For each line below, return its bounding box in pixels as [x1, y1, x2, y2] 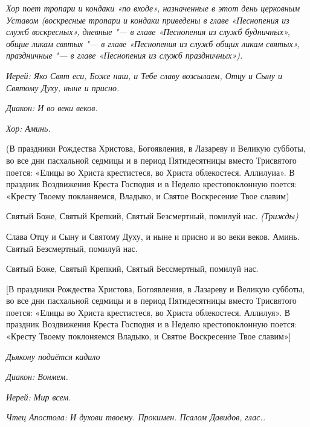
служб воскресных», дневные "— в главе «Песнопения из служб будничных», [6, 25, 291, 38]
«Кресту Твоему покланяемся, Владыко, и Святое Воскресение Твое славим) [6, 189, 289, 202]
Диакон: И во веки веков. [6, 101, 98, 114]
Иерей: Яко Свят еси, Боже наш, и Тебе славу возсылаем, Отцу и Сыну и [6, 69, 282, 82]
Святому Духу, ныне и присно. [6, 81, 120, 94]
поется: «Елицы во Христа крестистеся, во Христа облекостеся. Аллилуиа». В [6, 165, 295, 178]
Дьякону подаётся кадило [6, 350, 100, 362]
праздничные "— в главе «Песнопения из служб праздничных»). [6, 49, 243, 62]
